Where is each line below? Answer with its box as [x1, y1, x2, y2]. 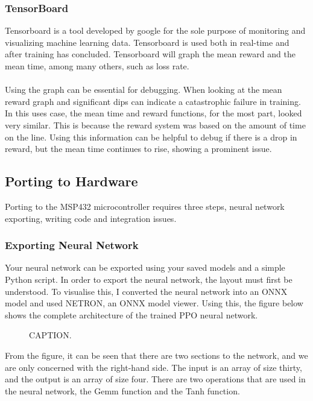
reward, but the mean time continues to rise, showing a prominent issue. [5, 142, 272, 155]
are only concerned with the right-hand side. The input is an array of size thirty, [5, 361, 302, 373]
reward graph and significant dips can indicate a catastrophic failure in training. [5, 95, 301, 107]
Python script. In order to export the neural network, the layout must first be [5, 273, 292, 285]
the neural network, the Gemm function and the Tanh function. [5, 384, 240, 397]
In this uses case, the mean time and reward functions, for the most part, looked [5, 107, 302, 119]
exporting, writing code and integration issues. [5, 212, 177, 224]
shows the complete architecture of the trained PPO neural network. [5, 308, 258, 321]
